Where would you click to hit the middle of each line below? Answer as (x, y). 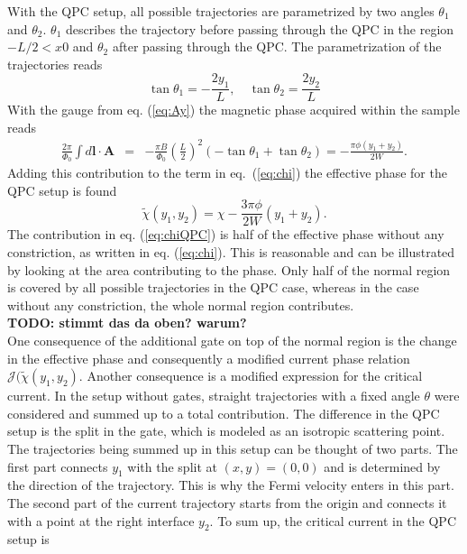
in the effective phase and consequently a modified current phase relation (209, 358)
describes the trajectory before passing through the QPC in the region (260, 28)
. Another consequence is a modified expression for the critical (251, 376)
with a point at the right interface (101, 520)
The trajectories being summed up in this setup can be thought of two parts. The (233, 448)
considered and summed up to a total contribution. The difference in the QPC (224, 413)
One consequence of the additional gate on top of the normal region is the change (232, 340)
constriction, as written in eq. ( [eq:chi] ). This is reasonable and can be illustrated (231, 252)
